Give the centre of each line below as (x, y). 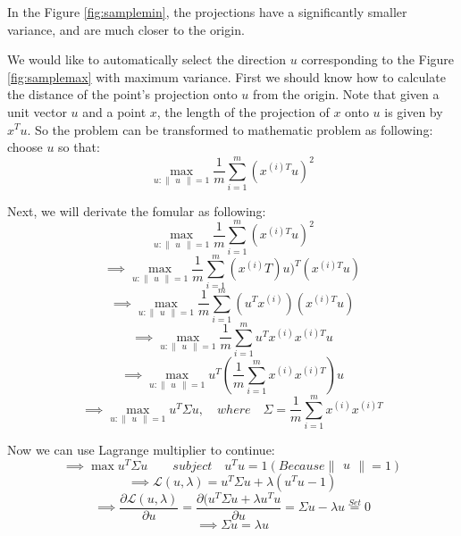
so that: (79, 147)
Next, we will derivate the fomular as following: (137, 210)
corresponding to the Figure (378, 59)
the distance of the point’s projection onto (122, 94)
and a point (114, 111)
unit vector (37, 111)
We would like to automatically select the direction (147, 59)
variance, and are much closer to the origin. (126, 29)
